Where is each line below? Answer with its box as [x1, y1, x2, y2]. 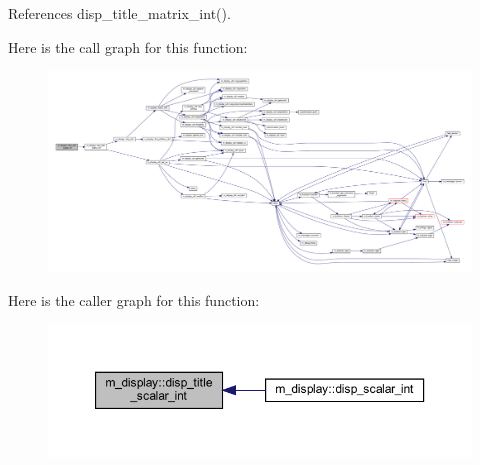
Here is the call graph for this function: [8, 36, 248, 57]
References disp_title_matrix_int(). [8, 3, 231, 23]
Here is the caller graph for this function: [8, 289, 260, 310]
